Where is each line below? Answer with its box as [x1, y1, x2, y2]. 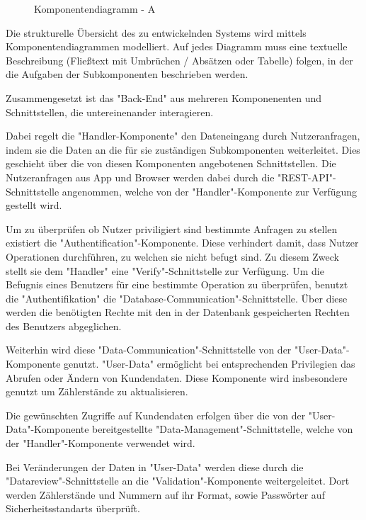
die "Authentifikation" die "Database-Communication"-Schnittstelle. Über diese [6, 290, 348, 305]
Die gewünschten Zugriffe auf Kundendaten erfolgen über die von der [6, 407, 306, 422]
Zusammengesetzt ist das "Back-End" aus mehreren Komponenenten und [6, 90, 322, 105]
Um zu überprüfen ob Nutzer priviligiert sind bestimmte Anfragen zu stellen [6, 221, 338, 236]
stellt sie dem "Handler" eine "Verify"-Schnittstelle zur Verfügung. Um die [6, 263, 324, 278]
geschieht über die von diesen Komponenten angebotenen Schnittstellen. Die [6, 156, 336, 171]
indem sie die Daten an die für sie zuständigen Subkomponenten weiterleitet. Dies [6, 142, 360, 157]
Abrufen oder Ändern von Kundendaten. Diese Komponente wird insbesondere [6, 370, 348, 385]
